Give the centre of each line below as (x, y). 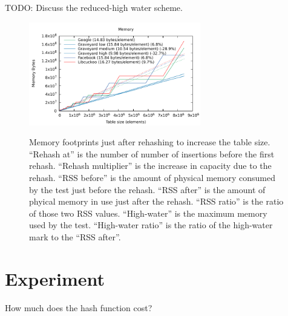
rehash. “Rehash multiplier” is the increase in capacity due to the (150, 166)
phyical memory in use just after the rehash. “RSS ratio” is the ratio (156, 201)
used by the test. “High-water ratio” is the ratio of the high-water (151, 225)
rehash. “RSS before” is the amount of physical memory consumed (152, 178)
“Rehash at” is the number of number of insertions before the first (152, 153)
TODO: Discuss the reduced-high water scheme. (94, 7)
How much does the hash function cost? (79, 307)
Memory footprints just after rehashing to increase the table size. (150, 142)
